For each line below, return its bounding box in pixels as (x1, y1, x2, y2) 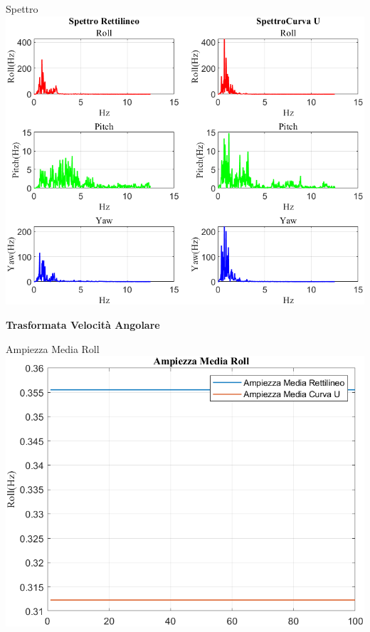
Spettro (6, 1, 38, 16)
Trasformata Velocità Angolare (6, 317, 160, 332)
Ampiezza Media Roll (6, 341, 100, 356)
